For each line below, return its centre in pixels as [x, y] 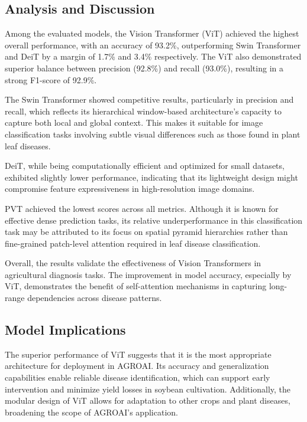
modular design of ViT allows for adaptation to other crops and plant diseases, [148, 400]
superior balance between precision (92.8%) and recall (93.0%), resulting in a [144, 68]
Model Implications [65, 330]
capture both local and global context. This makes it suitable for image [134, 122]
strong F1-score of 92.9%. [51, 79]
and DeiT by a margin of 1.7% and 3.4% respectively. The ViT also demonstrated [153, 56]
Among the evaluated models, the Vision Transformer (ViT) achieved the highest [152, 33]
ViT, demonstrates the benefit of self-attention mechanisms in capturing [136, 286]
